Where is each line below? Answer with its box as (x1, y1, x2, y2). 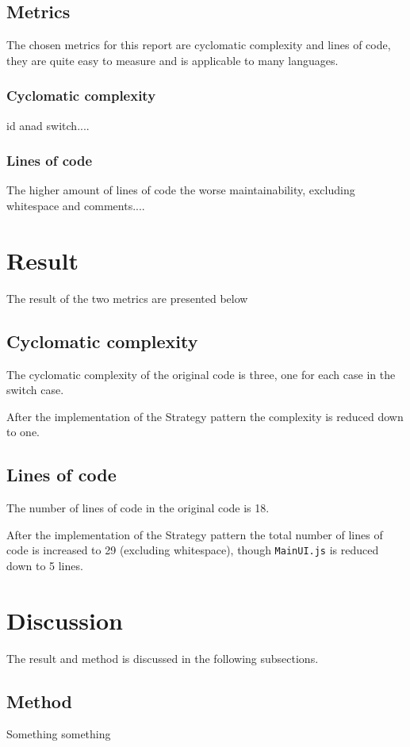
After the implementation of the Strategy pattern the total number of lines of (6, 526, 383, 542)
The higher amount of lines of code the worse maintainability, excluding (6, 182, 355, 198)
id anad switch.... (6, 117, 90, 133)
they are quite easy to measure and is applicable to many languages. (6, 52, 339, 68)
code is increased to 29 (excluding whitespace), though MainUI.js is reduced (6, 542, 379, 558)
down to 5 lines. (6, 557, 83, 573)
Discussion (6, 603, 123, 636)
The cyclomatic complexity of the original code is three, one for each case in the (6, 366, 396, 382)
